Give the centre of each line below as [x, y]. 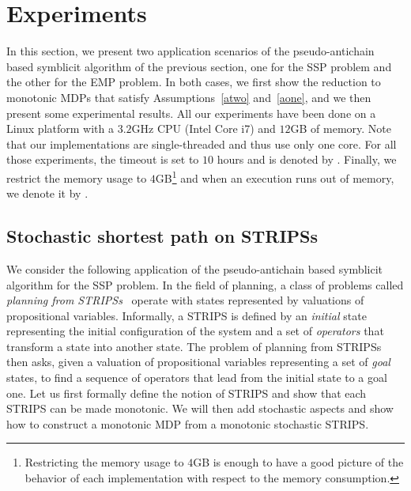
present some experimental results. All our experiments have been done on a [191, 113]
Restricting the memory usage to [104, 462]
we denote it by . [47, 193]
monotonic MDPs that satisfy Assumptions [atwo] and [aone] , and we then [189, 97]
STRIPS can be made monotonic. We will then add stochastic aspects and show [200, 408]
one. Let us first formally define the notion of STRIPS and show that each [187, 393]
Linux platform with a [60, 128]
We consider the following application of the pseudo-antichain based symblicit [194, 268]
